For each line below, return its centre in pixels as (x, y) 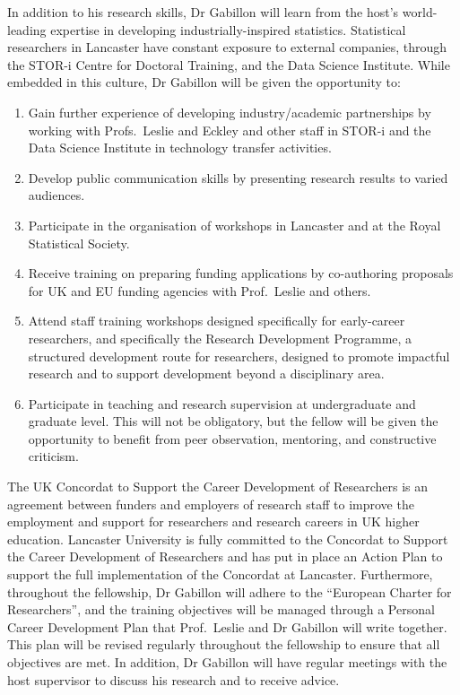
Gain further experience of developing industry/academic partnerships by (230, 112)
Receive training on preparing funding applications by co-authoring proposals (241, 273)
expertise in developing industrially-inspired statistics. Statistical (228, 29)
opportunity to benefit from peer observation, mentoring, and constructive (232, 438)
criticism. (53, 456)
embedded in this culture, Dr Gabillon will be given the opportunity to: (204, 82)
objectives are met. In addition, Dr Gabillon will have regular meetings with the (227, 662)
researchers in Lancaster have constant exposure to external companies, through (227, 47)
